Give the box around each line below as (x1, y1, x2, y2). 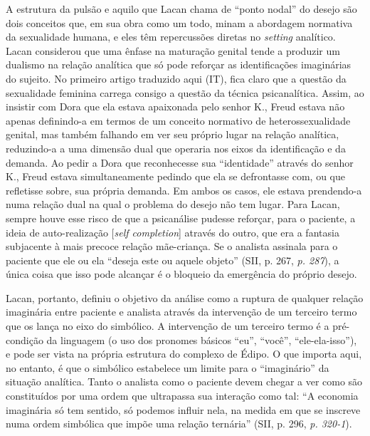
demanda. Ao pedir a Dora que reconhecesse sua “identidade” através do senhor (6, 155, 354, 170)
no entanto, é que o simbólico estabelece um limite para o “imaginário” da (6, 360, 329, 375)
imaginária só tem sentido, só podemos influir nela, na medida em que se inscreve (6, 402, 361, 417)
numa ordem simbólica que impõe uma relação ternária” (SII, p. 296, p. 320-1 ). (6, 416, 352, 431)
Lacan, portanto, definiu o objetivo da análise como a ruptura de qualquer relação (6, 290, 364, 305)
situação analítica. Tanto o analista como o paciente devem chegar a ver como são (6, 374, 363, 389)
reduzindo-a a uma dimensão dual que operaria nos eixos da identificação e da (6, 140, 346, 155)
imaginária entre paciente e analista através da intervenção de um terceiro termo (6, 304, 357, 319)
